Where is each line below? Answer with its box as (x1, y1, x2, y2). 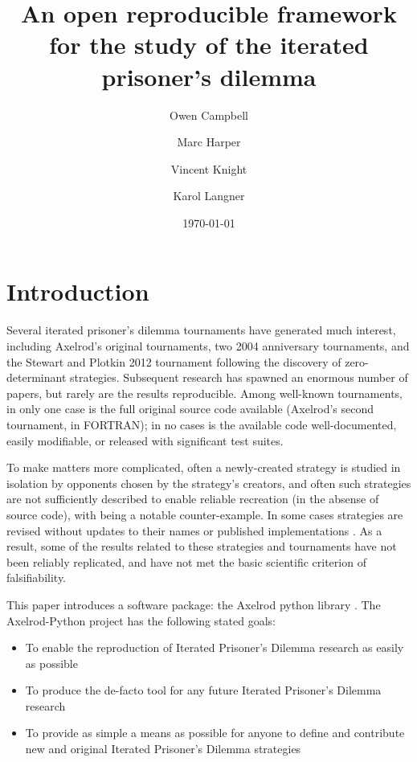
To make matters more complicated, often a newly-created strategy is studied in (6, 459, 401, 476)
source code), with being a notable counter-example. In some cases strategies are (6, 506, 403, 522)
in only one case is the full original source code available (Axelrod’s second (6, 400, 374, 417)
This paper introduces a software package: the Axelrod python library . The (6, 596, 381, 612)
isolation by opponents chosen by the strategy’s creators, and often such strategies (6, 474, 411, 491)
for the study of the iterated (49, 28, 369, 61)
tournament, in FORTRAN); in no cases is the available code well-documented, (6, 416, 397, 432)
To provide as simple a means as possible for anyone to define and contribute (25, 724, 405, 741)
